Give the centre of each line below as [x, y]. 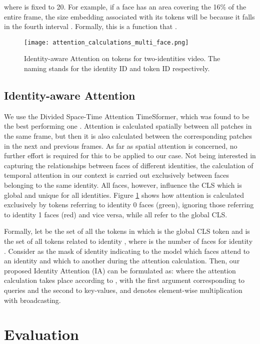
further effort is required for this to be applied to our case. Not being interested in [130, 155]
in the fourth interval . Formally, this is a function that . [90, 26]
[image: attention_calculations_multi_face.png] [106, 42]
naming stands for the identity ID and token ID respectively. [117, 68]
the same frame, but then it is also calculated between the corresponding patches [128, 136]
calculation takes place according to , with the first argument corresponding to [124, 280]
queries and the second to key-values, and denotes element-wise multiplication [123, 290]
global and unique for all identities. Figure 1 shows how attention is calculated [124, 195]
